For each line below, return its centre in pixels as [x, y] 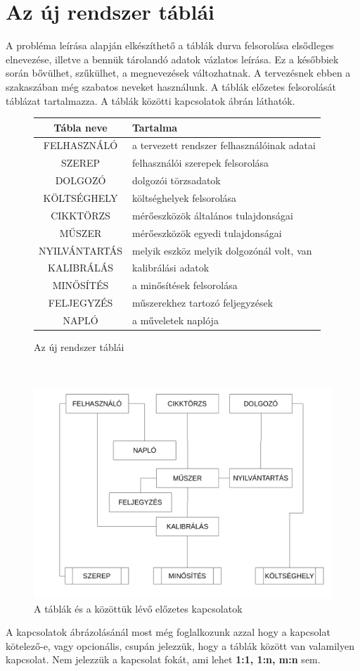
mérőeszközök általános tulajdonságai [213, 215]
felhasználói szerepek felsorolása [201, 163]
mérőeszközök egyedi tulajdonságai [207, 232]
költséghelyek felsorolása [185, 197]
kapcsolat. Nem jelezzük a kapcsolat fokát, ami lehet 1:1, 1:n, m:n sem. [163, 659]
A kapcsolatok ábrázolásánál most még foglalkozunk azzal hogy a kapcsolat [168, 632]
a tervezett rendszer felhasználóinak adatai [224, 145]
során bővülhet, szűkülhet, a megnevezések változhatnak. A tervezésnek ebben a [178, 73]
